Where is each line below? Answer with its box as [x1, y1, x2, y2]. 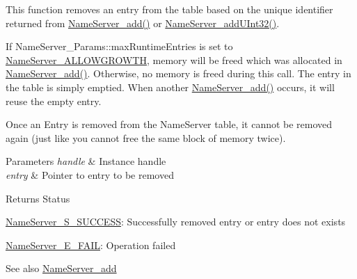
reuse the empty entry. [6, 93, 102, 108]
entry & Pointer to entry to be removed [6, 167, 174, 182]
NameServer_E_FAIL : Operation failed [6, 237, 176, 252]
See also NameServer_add [6, 261, 117, 276]
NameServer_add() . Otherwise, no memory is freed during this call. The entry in [6, 66, 351, 81]
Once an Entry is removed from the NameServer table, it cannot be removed [6, 117, 333, 131]
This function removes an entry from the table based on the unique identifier [6, 2, 333, 16]
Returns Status [6, 191, 70, 205]
